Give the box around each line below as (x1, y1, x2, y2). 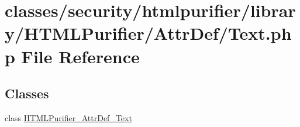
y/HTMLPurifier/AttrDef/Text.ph (5, 21, 292, 45)
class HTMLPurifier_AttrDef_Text (5, 111, 132, 123)
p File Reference (5, 44, 140, 68)
